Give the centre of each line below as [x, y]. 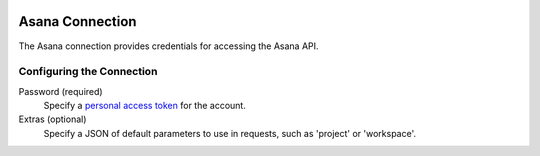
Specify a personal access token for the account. [145, 106]
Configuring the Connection [88, 72]
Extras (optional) [52, 119]
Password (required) [61, 91]
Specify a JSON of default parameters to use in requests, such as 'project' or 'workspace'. [230, 133]
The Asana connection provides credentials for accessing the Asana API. [168, 46]
